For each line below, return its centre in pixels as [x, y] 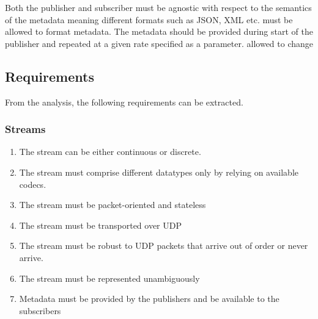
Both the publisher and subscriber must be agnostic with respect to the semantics [158, 7]
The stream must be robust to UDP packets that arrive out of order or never [164, 246]
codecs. [33, 184]
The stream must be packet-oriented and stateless [113, 205]
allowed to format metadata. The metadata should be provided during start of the [159, 31]
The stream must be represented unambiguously [109, 278]
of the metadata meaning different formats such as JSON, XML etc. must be [149, 19]
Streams [25, 129]
